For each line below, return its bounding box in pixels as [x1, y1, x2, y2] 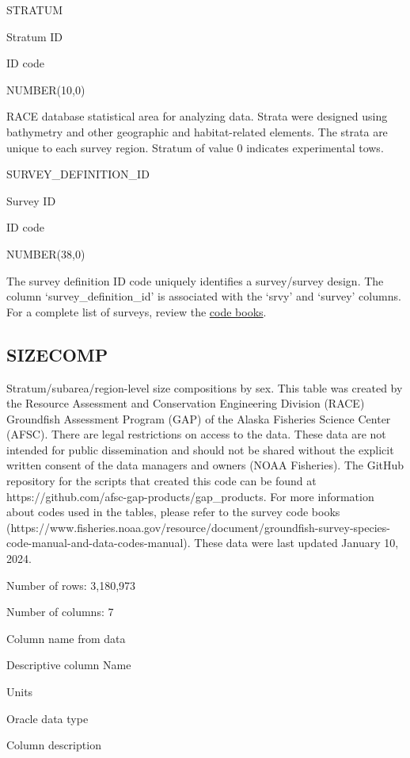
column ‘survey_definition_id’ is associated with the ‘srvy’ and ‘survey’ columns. [6, 288, 401, 304]
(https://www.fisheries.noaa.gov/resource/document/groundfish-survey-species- [6, 519, 390, 535]
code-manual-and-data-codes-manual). [6, 534, 191, 551]
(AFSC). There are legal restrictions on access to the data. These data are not [6, 426, 386, 442]
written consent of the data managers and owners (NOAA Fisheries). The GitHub [6, 457, 404, 473]
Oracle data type [6, 710, 89, 726]
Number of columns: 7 [6, 603, 114, 620]
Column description [6, 737, 101, 753]
